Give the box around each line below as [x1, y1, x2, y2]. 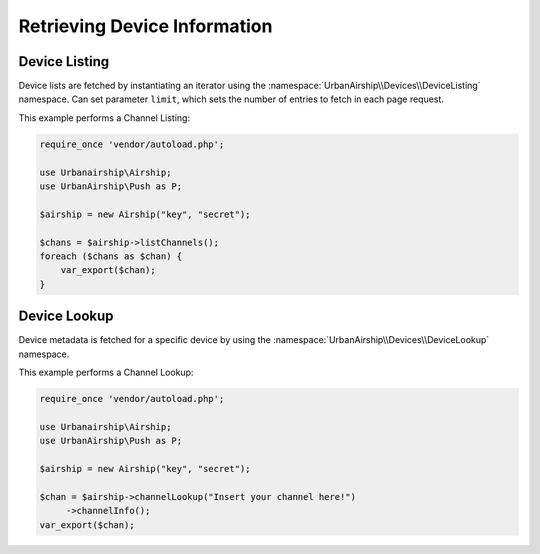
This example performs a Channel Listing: [18, 111, 190, 124]
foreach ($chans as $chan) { [39, 250, 183, 262]
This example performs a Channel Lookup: [18, 366, 194, 379]
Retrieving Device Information [18, 15, 273, 37]
